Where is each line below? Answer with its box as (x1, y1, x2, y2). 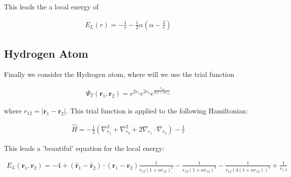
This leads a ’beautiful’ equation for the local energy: (4, 142, 165, 153)
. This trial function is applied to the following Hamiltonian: (66, 105, 248, 115)
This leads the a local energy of (4, 1, 99, 11)
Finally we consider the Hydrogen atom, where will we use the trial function (4, 69, 234, 79)
